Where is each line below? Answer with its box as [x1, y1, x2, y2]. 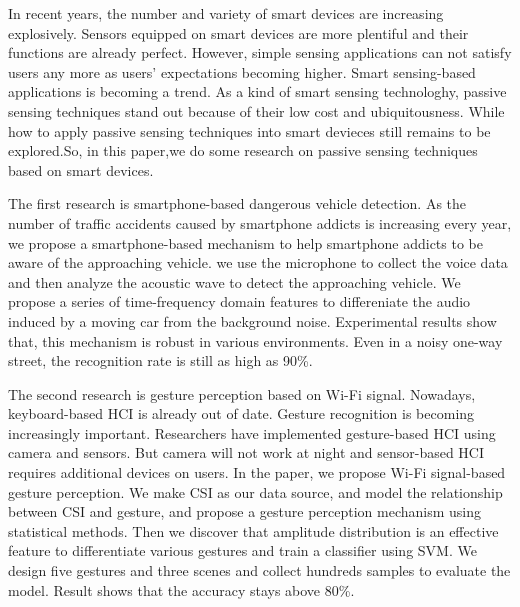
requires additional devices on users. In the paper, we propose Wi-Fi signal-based [8, 462, 506, 483]
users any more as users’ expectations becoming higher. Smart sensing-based [8, 61, 476, 82]
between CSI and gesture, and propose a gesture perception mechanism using [8, 501, 482, 522]
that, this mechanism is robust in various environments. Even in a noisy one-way [8, 330, 503, 351]
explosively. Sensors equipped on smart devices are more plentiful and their [8, 22, 469, 43]
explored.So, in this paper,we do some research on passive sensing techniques [8, 140, 478, 161]
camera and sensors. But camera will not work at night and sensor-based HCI [8, 442, 485, 463]
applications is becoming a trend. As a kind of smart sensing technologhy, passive [8, 81, 507, 102]
